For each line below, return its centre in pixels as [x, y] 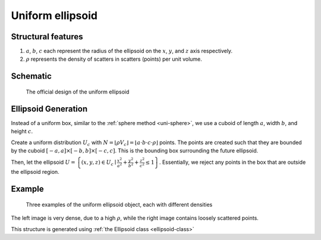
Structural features [47, 37]
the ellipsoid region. [35, 172]
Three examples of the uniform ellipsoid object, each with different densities [119, 204]
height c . [22, 132]
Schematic [31, 77]
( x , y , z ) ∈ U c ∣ [99, 163]
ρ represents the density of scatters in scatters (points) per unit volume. [114, 59]
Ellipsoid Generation [49, 109]
